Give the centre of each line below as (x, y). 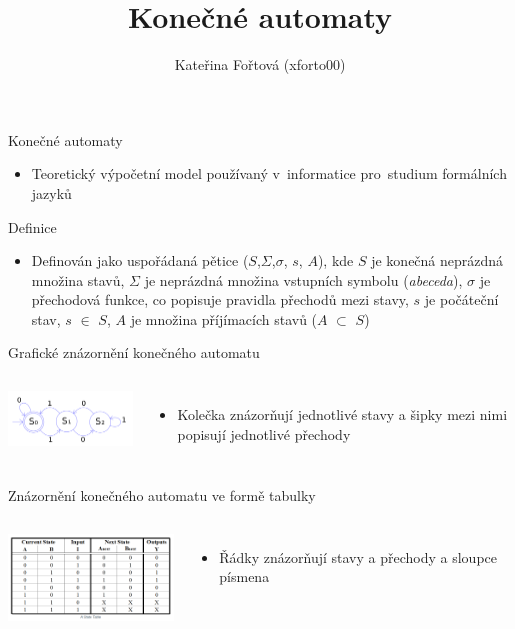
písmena (244, 576)
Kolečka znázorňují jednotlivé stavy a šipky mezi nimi (342, 414)
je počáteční (461, 299)
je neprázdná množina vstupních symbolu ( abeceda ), (303, 279)
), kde (335, 260)
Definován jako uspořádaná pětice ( (140, 260)
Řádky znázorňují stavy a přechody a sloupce (358, 556)
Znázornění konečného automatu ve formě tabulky (162, 495)
